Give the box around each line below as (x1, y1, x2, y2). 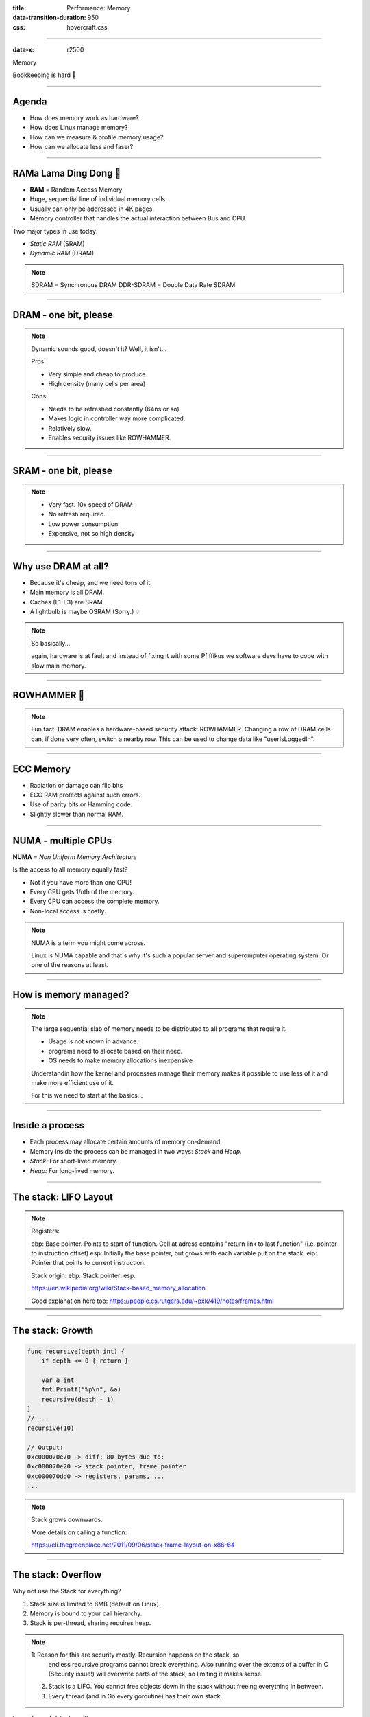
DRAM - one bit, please (12, 309, 113, 321)
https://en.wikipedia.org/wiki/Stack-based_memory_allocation (31, 1284, 206, 1293)
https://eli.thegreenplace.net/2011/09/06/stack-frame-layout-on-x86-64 (31, 1540, 236, 1549)
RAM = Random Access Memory (29, 185, 123, 194)
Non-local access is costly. (29, 907, 106, 915)
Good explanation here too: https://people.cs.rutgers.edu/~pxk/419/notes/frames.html (31, 1297, 274, 1305)
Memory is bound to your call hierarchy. (29, 1609, 143, 1617)
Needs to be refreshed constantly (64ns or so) (48, 405, 180, 413)
